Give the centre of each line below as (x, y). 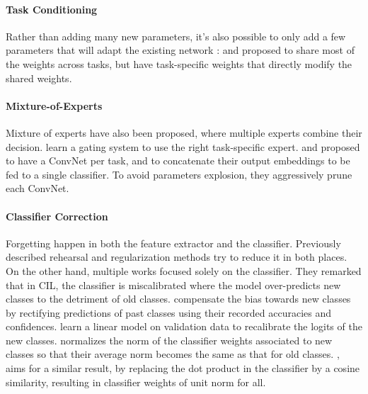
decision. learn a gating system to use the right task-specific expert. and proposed (183, 146)
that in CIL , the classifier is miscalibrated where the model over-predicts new (173, 285)
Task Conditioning (52, 9)
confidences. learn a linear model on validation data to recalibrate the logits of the (184, 326)
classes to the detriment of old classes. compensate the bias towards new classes (178, 299)
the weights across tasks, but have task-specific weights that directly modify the (179, 63)
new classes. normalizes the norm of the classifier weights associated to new (169, 340)
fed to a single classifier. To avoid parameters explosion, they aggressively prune (179, 174)
